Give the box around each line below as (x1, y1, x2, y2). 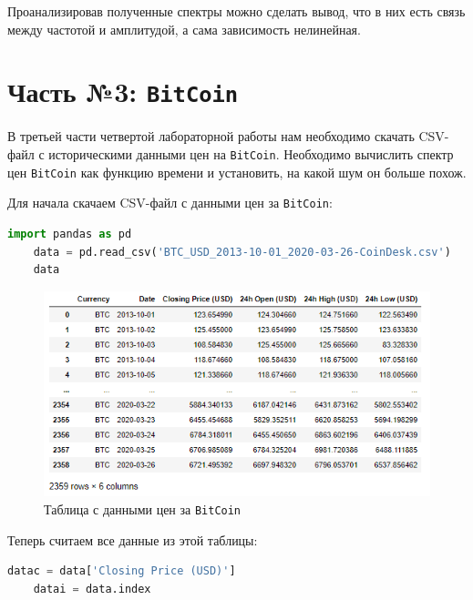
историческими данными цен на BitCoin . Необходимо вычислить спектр (48, 145, 454, 164)
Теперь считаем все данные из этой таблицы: (7, 530, 258, 549)
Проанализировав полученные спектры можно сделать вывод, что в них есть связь (7, 2, 466, 20)
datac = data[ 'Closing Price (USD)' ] (7, 564, 236, 578)
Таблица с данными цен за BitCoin (44, 499, 242, 518)
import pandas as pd (7, 228, 132, 240)
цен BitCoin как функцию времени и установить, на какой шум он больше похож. (7, 162, 467, 181)
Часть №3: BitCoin (7, 73, 239, 110)
